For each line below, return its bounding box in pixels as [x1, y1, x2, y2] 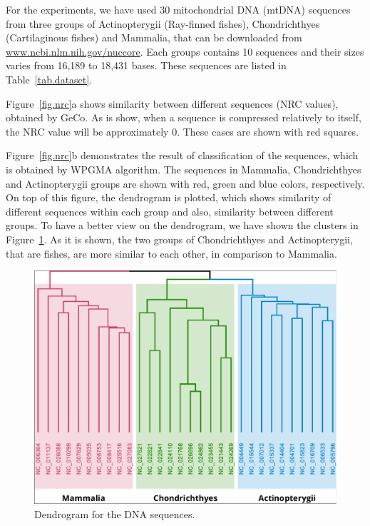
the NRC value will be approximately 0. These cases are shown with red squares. [6, 123, 359, 138]
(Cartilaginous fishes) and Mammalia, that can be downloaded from [6, 30, 302, 45]
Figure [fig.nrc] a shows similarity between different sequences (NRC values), [6, 96, 339, 111]
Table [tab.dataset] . [6, 71, 93, 86]
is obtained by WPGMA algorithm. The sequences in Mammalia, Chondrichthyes [6, 161, 361, 176]
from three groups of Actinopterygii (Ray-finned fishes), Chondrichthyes [6, 16, 320, 31]
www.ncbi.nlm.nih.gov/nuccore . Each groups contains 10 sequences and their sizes [6, 44, 364, 59]
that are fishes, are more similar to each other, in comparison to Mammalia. [6, 246, 337, 261]
